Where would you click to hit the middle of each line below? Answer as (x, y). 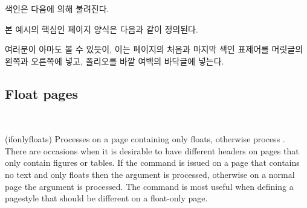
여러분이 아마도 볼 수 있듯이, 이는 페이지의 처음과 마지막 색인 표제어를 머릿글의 (154, 49)
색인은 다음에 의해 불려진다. (57, 8)
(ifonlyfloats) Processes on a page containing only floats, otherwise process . (145, 139)
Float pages (41, 93)
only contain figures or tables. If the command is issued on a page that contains (152, 162)
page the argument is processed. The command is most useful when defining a (149, 186)
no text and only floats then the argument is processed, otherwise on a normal (150, 174)
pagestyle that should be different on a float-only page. (106, 198)
